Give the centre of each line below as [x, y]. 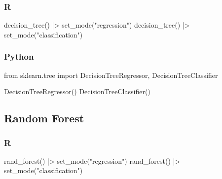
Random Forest [44, 118]
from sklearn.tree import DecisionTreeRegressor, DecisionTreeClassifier [111, 75]
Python [19, 56]
